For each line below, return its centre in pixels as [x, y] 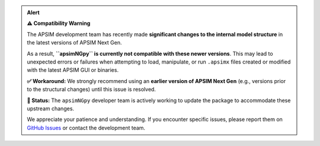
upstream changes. [50, 108]
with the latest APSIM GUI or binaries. [73, 70]
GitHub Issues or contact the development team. [86, 128]
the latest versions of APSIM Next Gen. [74, 43]
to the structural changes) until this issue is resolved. [92, 90]
